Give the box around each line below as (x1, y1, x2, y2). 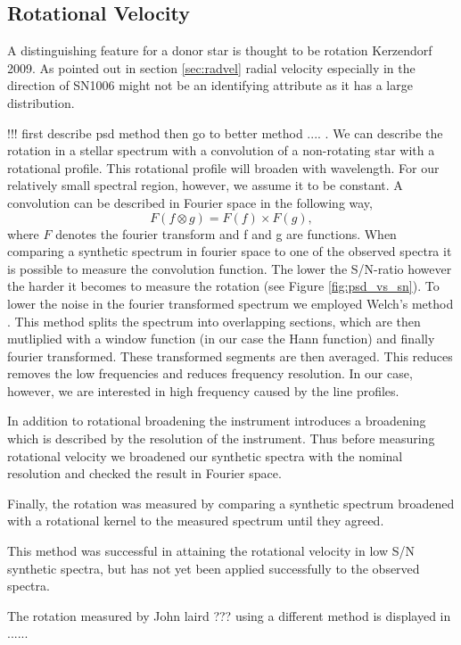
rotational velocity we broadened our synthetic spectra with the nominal (7, 446, 403, 465)
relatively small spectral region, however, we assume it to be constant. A (7, 176, 403, 194)
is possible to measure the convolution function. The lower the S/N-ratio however (7, 259, 452, 277)
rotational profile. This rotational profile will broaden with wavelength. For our (7, 158, 440, 177)
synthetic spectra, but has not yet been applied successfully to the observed (7, 558, 420, 577)
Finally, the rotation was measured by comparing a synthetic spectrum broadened (7, 493, 455, 512)
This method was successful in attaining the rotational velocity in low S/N (7, 542, 415, 560)
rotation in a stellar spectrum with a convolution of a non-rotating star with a (7, 141, 435, 160)
